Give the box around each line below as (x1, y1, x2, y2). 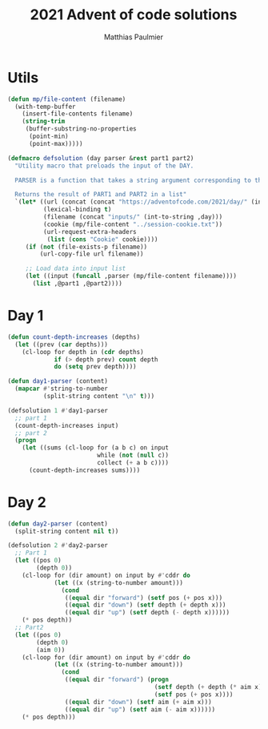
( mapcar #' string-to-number (14, 385, 109, 393)
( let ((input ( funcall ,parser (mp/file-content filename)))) (25, 272, 238, 280)
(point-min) (28, 132, 69, 141)
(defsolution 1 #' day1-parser (7, 406, 109, 414)
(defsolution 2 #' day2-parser (7, 542, 109, 550)
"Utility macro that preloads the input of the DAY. (14, 162, 194, 170)
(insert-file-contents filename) (22, 110, 134, 118)
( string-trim (22, 118, 66, 126)
